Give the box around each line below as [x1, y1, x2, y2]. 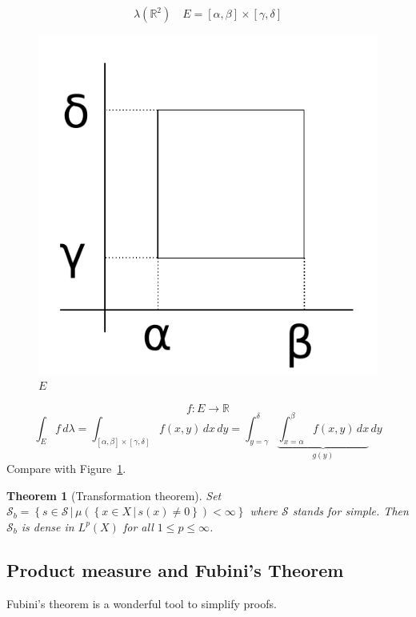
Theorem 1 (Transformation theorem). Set [6, 487, 222, 503]
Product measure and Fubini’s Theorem [6, 557, 344, 582]
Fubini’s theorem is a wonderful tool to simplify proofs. [6, 595, 277, 611]
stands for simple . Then [292, 503, 409, 519]
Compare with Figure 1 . [6, 459, 126, 476]
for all [122, 518, 154, 535]
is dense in [21, 518, 74, 535]
